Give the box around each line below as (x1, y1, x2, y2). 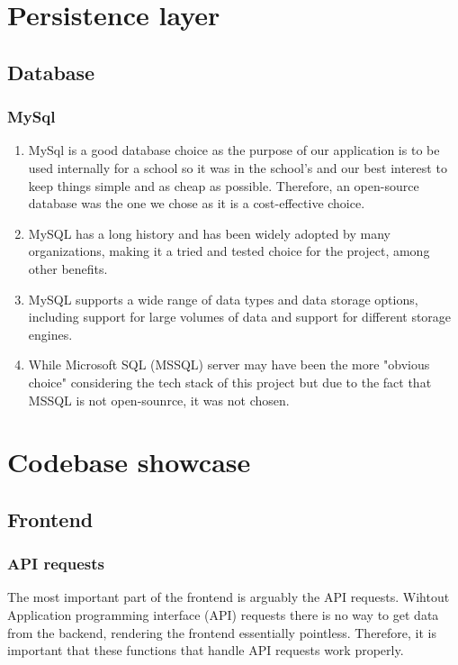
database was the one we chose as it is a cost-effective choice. (28, 194, 365, 213)
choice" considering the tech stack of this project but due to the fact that (28, 372, 432, 391)
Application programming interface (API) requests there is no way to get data (7, 606, 439, 624)
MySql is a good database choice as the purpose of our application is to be (28, 141, 440, 159)
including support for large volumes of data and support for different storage (28, 307, 452, 326)
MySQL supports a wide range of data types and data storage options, (28, 289, 418, 308)
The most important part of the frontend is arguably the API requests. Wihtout (7, 588, 450, 606)
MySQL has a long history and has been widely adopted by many (28, 223, 391, 242)
